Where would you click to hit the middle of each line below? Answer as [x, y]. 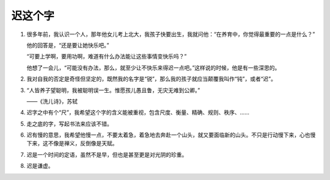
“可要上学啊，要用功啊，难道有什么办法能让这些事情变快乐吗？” [107, 56]
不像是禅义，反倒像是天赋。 [83, 143]
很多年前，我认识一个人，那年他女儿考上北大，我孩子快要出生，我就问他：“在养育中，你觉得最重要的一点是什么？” [171, 34]
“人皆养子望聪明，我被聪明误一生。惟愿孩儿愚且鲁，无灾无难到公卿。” [113, 90]
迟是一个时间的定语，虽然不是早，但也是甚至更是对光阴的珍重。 [107, 154]
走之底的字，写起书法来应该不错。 [69, 124]
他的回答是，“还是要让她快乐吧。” [68, 45]
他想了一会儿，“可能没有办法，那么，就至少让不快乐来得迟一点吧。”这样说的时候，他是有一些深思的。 [153, 68]
